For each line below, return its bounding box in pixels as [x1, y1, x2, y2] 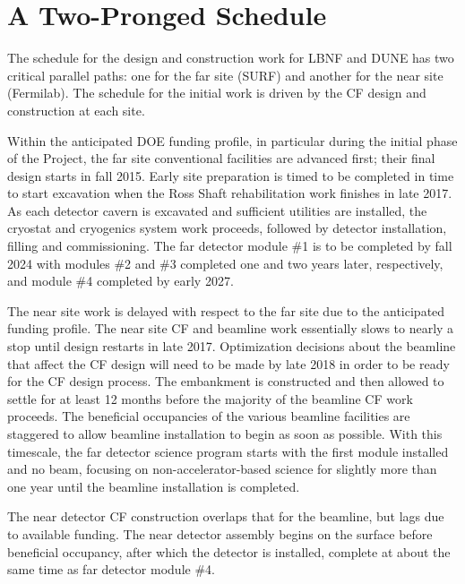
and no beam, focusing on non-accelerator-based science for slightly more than [7, 459, 437, 478]
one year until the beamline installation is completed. [7, 477, 300, 495]
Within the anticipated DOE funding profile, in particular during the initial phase [7, 131, 458, 150]
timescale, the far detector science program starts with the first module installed [7, 442, 449, 460]
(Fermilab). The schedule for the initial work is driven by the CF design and [7, 83, 426, 102]
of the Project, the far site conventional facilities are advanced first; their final [7, 149, 435, 167]
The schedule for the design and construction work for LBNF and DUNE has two [7, 48, 454, 67]
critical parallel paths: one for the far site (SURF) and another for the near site [7, 65, 443, 84]
